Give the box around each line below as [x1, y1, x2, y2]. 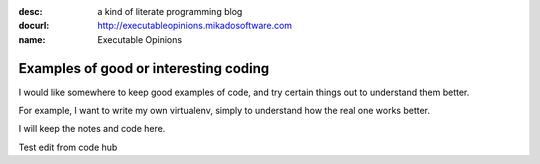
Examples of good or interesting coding [18, 60, 270, 77]
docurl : [18, 20, 50, 32]
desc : [18, 6, 43, 17]
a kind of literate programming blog [97, 6, 243, 17]
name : [18, 33, 46, 45]
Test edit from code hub [18, 141, 118, 153]
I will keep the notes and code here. [18, 123, 166, 135]
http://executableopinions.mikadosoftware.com [97, 20, 293, 32]
